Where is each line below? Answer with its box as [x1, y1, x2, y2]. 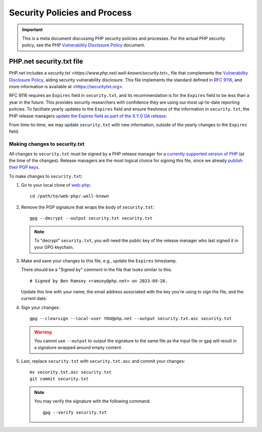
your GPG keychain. [34, 244, 74, 250]
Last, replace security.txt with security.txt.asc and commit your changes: [21, 358, 185, 364]
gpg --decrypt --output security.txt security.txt [30, 216, 153, 221]
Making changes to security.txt [9, 141, 85, 147]
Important [22, 27, 43, 32]
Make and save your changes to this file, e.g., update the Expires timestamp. [21, 257, 177, 264]
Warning [34, 329, 52, 335]
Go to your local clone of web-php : [21, 182, 91, 188]
